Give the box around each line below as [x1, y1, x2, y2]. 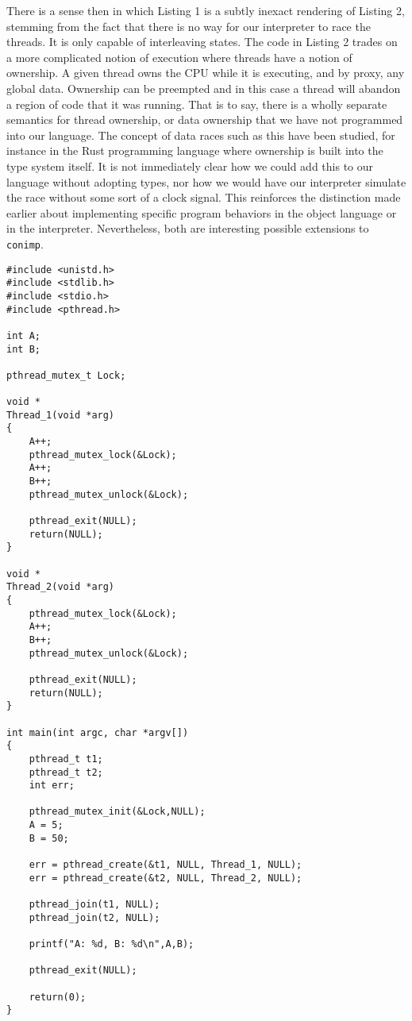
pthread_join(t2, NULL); [29, 911, 160, 923]
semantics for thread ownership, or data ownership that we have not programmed [6, 111, 403, 128]
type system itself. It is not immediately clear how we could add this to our [6, 157, 374, 174]
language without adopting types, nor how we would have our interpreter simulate [6, 173, 406, 190]
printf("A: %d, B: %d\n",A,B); [29, 938, 194, 950]
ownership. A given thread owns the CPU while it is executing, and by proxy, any [6, 64, 405, 81]
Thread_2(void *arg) [6, 581, 115, 593]
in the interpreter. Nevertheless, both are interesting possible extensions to [6, 220, 369, 237]
